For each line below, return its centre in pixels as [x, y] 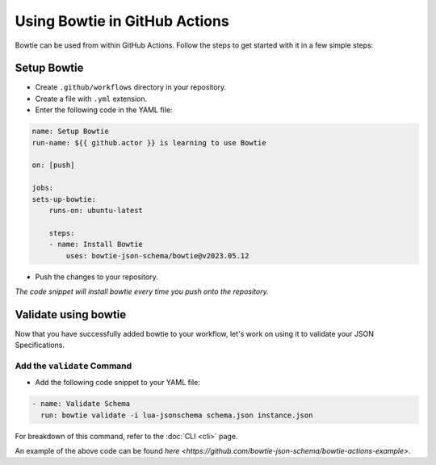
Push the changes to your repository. [97, 276]
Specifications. [40, 345]
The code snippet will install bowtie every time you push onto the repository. [142, 291]
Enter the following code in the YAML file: [104, 110]
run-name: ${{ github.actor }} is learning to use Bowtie [149, 142]
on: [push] [53, 165]
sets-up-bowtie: [64, 199]
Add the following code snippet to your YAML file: [118, 383]
